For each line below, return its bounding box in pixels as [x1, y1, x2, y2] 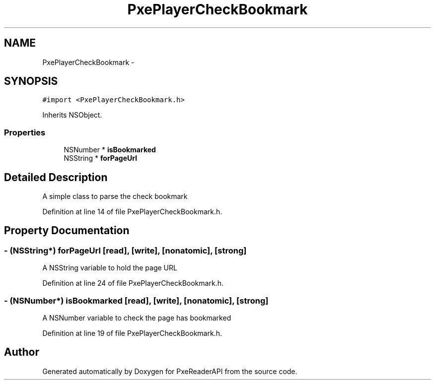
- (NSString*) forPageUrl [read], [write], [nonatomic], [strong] [4, 245, 247, 256]
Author [4, 346, 39, 359]
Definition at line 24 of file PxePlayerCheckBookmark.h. [42, 279, 223, 288]
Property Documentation [4, 224, 130, 237]
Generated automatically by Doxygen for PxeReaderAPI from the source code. [42, 367, 297, 376]
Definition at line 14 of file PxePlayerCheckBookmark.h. [42, 207, 222, 216]
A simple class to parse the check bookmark [42, 192, 188, 201]
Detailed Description [4, 171, 108, 184]
